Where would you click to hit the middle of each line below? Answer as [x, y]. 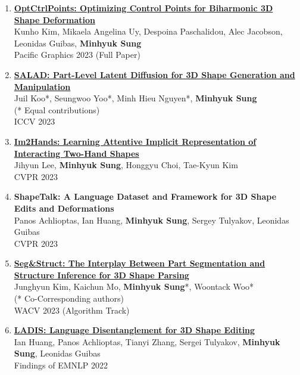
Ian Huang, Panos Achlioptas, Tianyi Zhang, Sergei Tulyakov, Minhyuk [147, 341]
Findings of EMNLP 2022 [61, 365]
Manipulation [42, 86]
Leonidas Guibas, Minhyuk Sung [78, 43]
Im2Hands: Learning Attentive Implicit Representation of [135, 141]
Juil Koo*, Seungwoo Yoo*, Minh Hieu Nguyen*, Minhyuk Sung [135, 98]
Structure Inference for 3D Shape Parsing [101, 275]
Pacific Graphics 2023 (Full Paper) [77, 55]
